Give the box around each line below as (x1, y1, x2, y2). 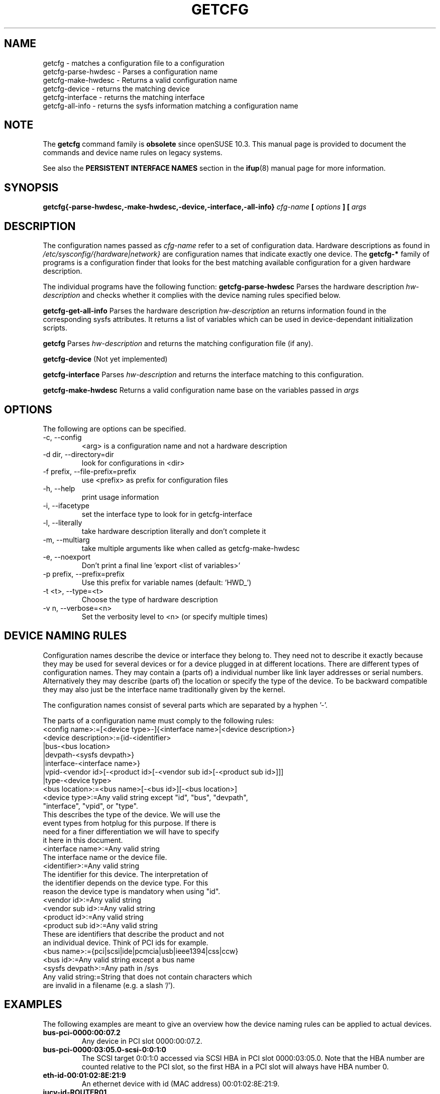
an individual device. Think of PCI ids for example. (43, 938, 208, 947)
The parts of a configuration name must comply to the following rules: (43, 716, 274, 725)
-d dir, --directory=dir (43, 450, 114, 459)
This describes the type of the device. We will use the (43, 810, 221, 819)
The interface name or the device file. (43, 852, 167, 861)
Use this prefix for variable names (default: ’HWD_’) (81, 578, 252, 587)
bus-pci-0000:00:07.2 (43, 1028, 121, 1037)
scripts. (43, 323, 68, 333)
